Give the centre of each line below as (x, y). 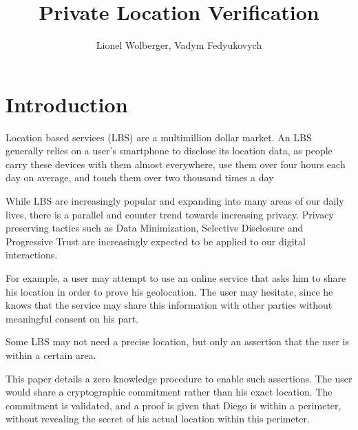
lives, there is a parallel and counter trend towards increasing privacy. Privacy (170, 214)
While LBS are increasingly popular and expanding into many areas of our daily (175, 201)
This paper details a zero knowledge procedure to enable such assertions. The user (179, 378)
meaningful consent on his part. (72, 318)
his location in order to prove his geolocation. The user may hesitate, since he (169, 291)
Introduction (67, 104)
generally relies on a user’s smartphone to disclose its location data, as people (169, 151)
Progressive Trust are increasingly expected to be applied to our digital (156, 241)
